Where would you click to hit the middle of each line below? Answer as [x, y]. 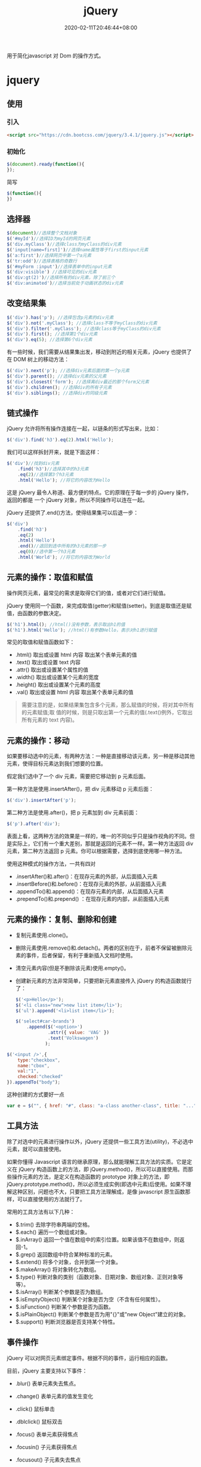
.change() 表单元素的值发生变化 [54, 1396]
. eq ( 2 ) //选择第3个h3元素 [46, 475]
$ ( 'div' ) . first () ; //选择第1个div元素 [52, 334]
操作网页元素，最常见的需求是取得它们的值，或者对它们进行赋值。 [88, 593]
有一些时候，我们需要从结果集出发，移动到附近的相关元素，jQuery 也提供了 [99, 352]
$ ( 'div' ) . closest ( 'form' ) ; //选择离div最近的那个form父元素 [78, 382]
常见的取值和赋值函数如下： [41, 642]
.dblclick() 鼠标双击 [39, 1422]
